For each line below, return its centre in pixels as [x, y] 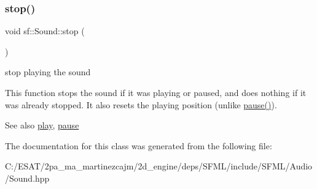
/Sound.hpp [27, 178]
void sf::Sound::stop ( [45, 31]
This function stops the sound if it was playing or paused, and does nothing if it [156, 92]
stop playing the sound [48, 72]
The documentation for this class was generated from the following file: [139, 145]
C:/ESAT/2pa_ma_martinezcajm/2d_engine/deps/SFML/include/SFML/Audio [159, 166]
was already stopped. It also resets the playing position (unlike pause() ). [141, 104]
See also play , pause [42, 125]
